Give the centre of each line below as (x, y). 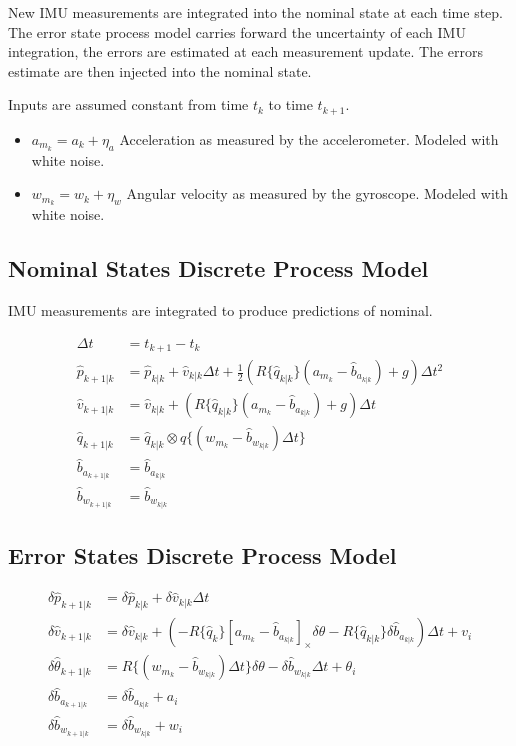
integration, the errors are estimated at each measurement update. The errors (246, 51)
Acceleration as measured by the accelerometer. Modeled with (309, 138)
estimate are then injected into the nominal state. (160, 70)
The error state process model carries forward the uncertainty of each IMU (237, 31)
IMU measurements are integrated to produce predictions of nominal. (220, 309)
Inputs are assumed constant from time (128, 104)
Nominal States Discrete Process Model (218, 268)
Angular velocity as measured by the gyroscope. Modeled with (317, 193)
